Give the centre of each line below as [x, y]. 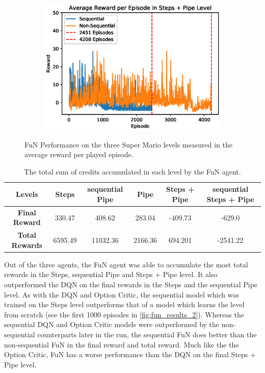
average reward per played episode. [79, 154]
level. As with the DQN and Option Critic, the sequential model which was [122, 294]
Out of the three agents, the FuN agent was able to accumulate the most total [126, 264]
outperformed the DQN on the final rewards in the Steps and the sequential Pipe [131, 284]
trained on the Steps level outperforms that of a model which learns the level [124, 304]
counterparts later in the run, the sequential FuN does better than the [147, 334]
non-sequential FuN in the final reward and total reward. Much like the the [122, 344]
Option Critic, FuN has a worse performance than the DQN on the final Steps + [130, 354]
